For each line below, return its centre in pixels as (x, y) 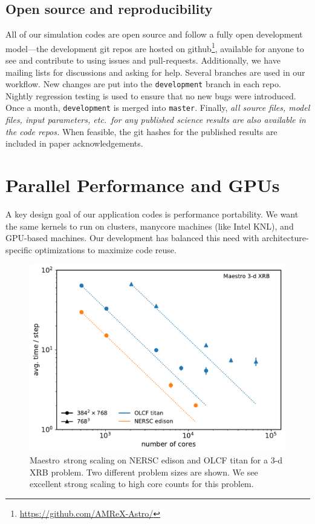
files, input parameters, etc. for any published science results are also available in (156, 120)
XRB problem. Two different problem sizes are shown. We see (144, 472)
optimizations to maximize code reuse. (106, 249)
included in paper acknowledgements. (74, 143)
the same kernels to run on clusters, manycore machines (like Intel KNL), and (150, 226)
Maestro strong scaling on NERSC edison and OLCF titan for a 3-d (156, 459)
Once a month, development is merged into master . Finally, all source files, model (158, 108)
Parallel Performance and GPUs (143, 185)
